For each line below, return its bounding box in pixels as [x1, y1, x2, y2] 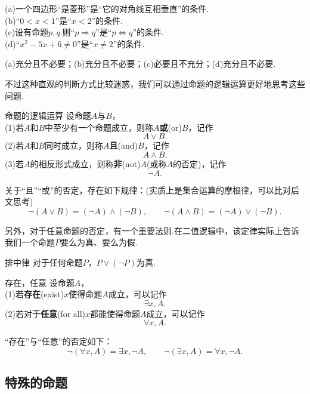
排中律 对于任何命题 [5, 256, 83, 268]
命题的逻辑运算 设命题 [5, 109, 91, 122]
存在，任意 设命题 [5, 276, 75, 288]
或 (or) [159, 121, 182, 133]
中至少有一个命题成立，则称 [45, 121, 154, 133]
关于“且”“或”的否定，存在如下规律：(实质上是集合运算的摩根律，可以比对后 [5, 183, 299, 196]
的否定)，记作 [172, 157, 227, 170]
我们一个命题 [5, 236, 55, 248]
